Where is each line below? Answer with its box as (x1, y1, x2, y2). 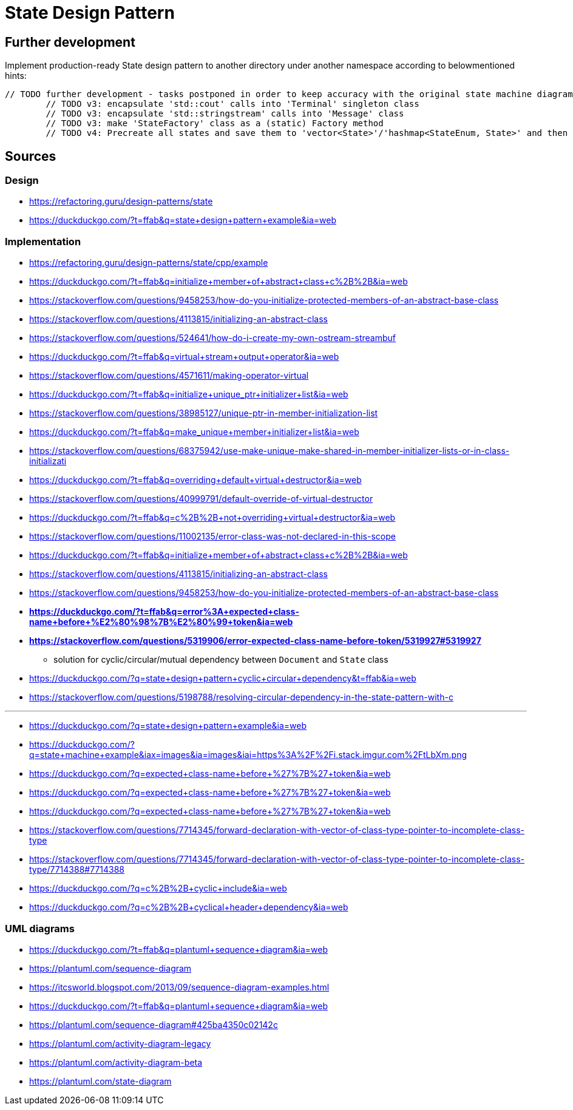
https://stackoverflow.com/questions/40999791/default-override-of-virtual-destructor (29, 493, 373, 504)
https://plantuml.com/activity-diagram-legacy (29, 1038, 211, 1049)
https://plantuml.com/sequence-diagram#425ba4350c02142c (29, 1019, 278, 1030)
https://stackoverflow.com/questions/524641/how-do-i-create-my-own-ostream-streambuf (29, 333, 396, 343)
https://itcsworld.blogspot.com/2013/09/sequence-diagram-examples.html (29, 981, 330, 992)
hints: (5, 70, 27, 81)
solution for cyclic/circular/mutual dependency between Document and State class (53, 654, 388, 665)
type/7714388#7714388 (29, 864, 125, 875)
